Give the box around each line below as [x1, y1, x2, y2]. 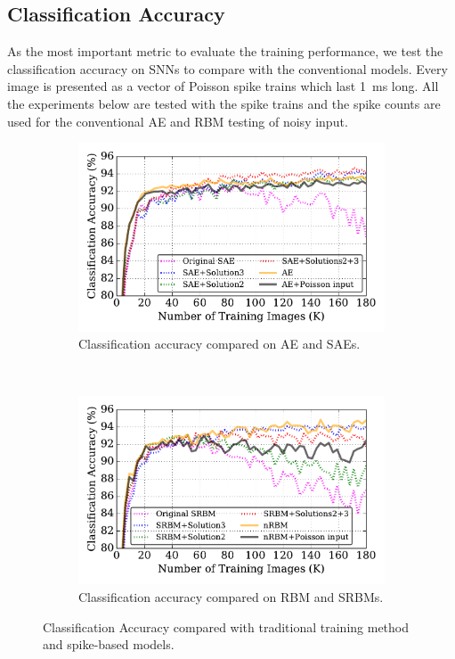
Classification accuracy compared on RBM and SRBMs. [78, 587, 384, 605]
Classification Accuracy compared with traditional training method [43, 617, 410, 636]
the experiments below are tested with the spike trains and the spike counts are [7, 94, 441, 112]
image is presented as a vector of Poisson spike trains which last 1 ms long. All [7, 77, 439, 95]
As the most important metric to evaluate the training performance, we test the [7, 42, 443, 61]
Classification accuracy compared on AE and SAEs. [78, 334, 361, 353]
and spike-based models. [43, 635, 175, 654]
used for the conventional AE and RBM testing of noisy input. [7, 111, 348, 130]
